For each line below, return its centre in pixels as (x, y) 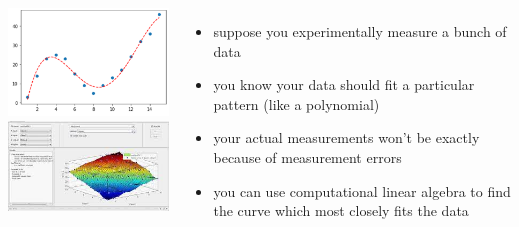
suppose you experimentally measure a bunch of (360, 31)
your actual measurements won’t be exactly (346, 137)
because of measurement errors (307, 156)
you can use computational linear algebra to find (362, 190)
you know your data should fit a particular (344, 84)
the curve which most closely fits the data (341, 210)
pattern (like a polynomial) (296, 103)
